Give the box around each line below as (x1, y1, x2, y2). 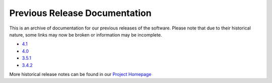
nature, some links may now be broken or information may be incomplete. (9, 31, 162, 37)
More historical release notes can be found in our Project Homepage (9, 71, 152, 77)
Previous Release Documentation (9, 7, 152, 18)
